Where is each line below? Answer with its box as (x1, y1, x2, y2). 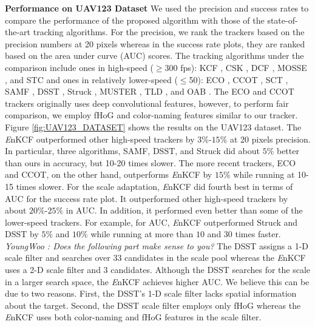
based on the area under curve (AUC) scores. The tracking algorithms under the (5, 49, 304, 62)
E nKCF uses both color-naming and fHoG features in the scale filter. (5, 311, 262, 323)
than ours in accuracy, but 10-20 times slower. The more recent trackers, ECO (5, 156, 296, 169)
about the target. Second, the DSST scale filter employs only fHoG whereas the (5, 298, 301, 311)
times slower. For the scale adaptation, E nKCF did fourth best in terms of (16, 180, 293, 192)
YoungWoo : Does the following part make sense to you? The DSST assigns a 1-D (5, 239, 309, 252)
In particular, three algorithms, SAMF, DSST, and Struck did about (5, 144, 260, 157)
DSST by (5, 228, 39, 240)
